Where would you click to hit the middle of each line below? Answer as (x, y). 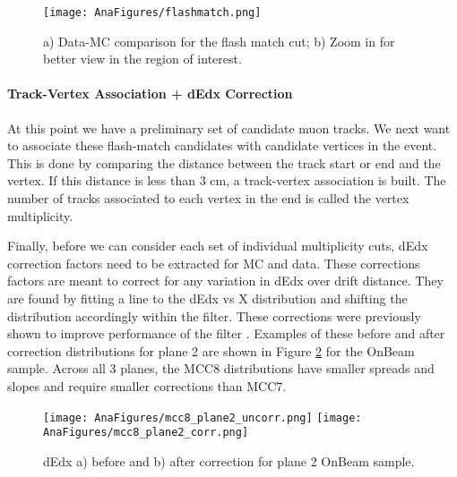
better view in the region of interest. (142, 59)
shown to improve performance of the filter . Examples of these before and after (226, 333)
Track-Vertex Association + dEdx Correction (150, 94)
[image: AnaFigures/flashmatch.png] (152, 13)
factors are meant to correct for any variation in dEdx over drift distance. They (225, 281)
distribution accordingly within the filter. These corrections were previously (214, 315)
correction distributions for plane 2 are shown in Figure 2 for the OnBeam (211, 350)
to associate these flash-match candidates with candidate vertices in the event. (222, 145)
